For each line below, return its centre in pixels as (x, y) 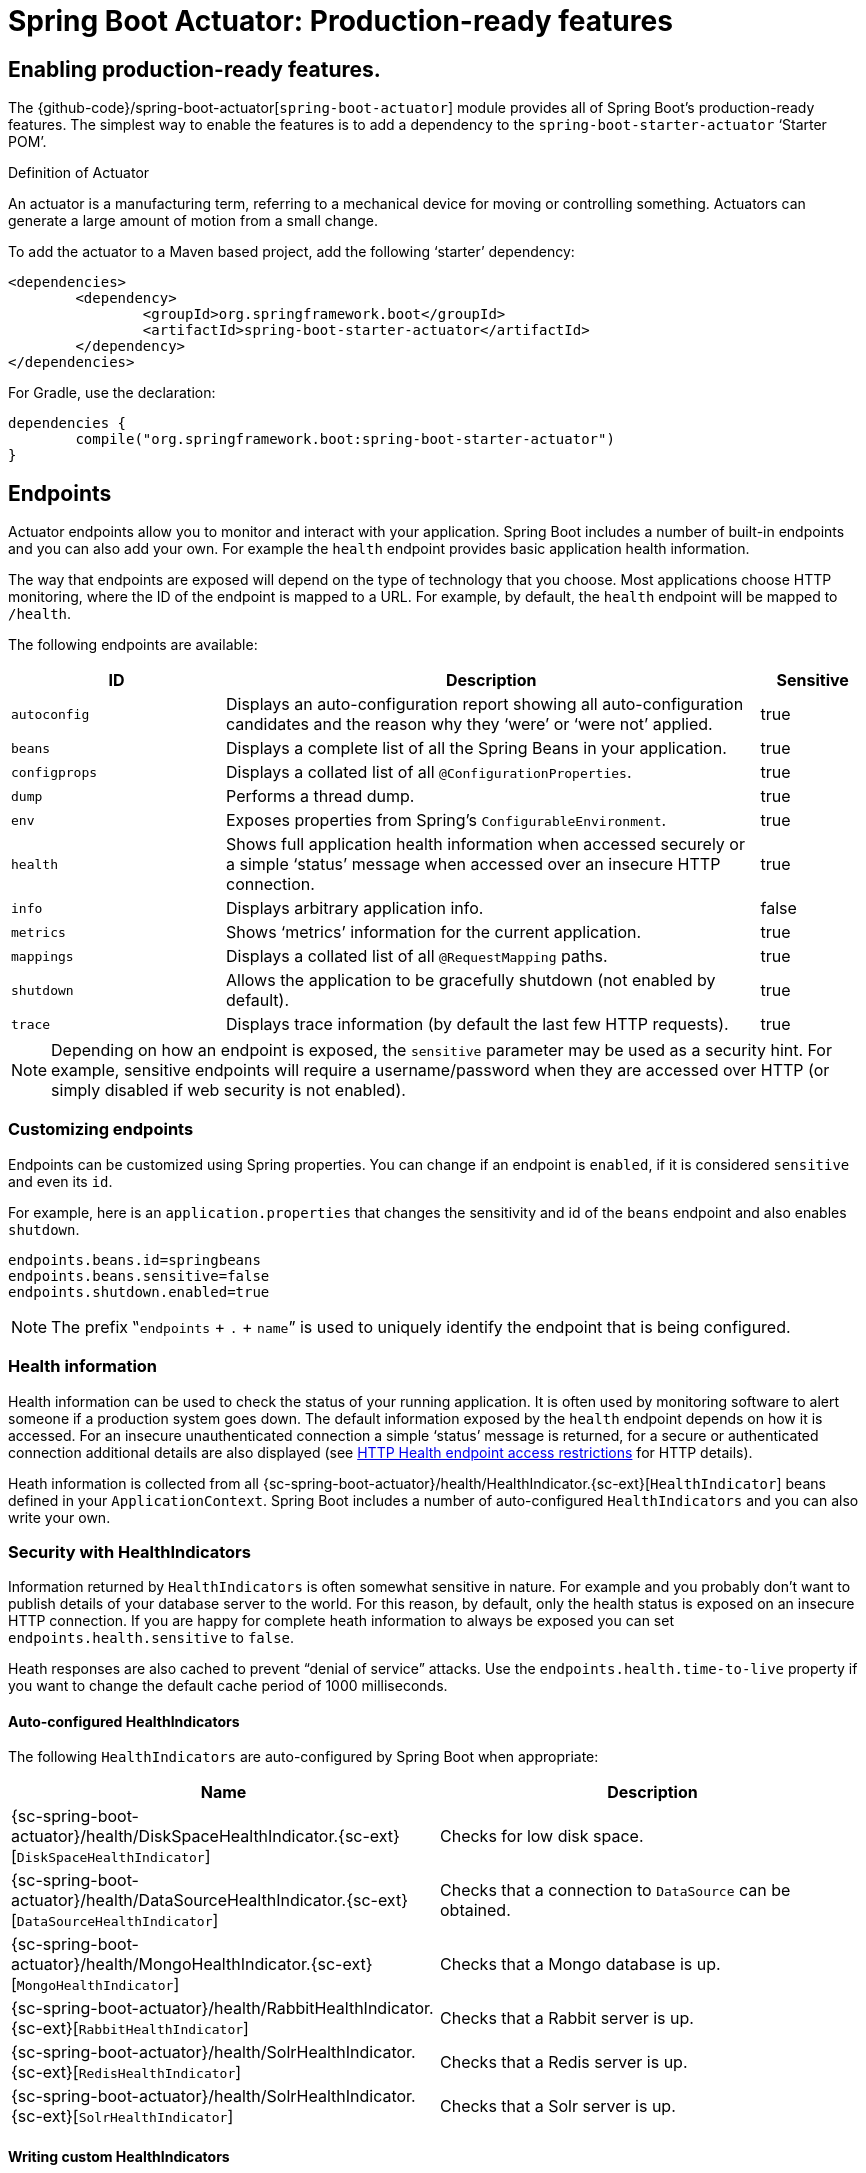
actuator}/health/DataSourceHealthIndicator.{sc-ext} (209, 1900)
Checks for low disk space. (542, 1836)
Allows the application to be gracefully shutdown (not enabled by (471, 980)
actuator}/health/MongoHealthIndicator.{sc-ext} (192, 1964)
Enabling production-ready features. (194, 69)
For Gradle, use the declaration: (112, 393)
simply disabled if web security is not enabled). (228, 1090)
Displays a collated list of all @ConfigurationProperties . (429, 772)
